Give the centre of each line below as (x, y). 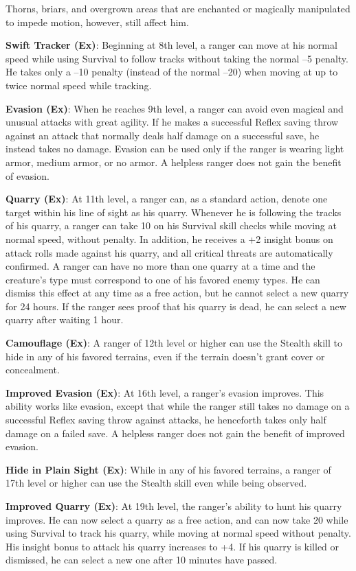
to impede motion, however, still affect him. (97, 22)
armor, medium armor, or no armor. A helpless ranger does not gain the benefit (174, 162)
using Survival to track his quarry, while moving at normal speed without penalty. (178, 533)
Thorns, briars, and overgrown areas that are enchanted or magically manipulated (178, 8)
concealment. (33, 370)
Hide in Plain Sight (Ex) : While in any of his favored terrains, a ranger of (168, 469)
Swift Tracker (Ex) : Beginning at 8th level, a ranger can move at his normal (171, 45)
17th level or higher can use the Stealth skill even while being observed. (156, 483)
